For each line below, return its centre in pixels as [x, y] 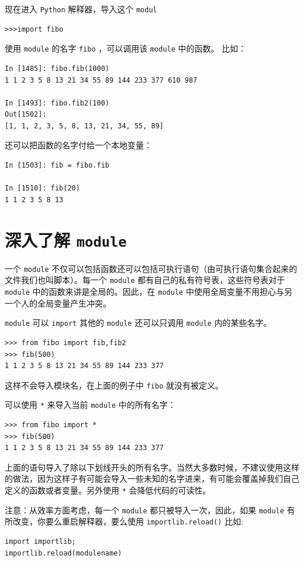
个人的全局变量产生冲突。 [62, 303]
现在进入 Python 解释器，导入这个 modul [81, 9]
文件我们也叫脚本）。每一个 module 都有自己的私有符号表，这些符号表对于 [145, 280]
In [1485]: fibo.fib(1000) [57, 68]
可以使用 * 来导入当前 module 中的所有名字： [90, 405]
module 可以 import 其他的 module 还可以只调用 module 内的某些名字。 [138, 323]
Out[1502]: [26, 115]
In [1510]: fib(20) [42, 188]
